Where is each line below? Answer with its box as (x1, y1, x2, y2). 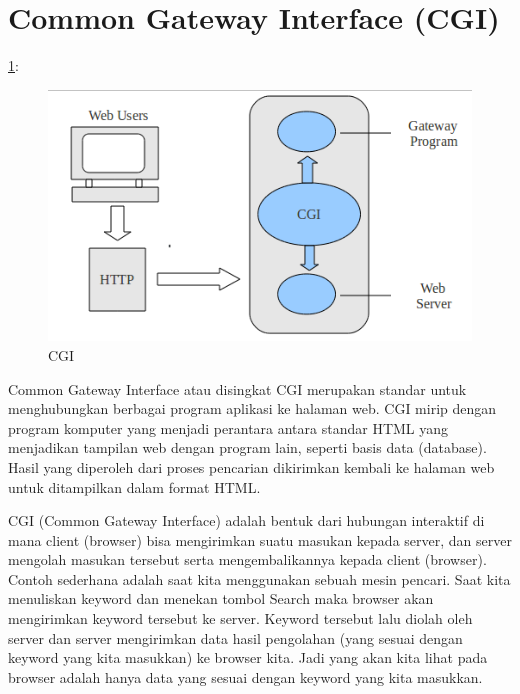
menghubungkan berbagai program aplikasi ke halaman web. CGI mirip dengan (8, 398, 497, 419)
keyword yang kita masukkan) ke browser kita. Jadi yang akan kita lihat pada (8, 647, 488, 668)
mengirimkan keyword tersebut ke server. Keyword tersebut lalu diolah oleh (8, 608, 473, 629)
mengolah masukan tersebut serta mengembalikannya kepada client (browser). (8, 549, 487, 570)
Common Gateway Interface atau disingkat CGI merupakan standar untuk (8, 378, 467, 399)
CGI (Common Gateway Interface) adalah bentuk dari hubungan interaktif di (8, 510, 485, 531)
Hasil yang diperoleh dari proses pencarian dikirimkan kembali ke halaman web (8, 456, 495, 477)
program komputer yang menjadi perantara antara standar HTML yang (8, 417, 449, 438)
